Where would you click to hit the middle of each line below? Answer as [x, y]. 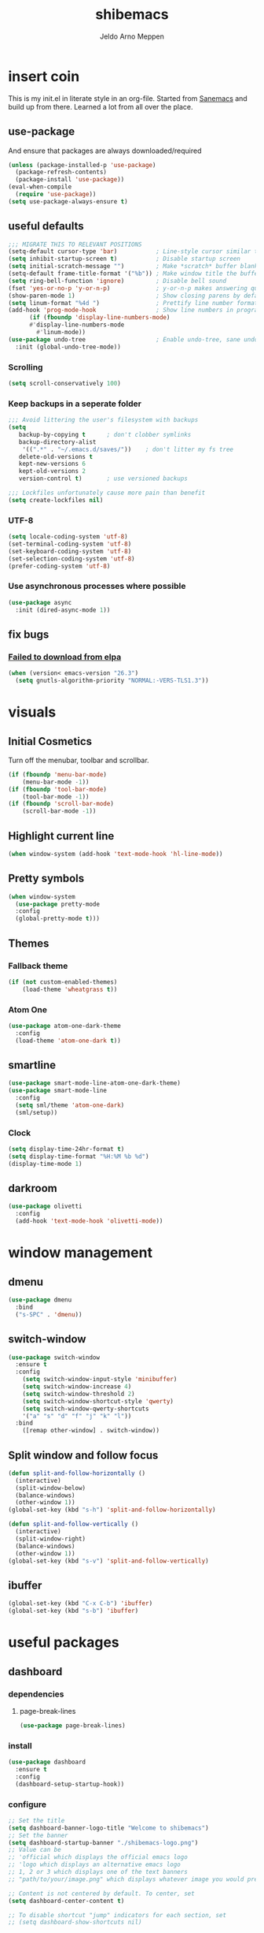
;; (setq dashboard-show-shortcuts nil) [75, 1922]
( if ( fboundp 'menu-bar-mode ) [58, 774]
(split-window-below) [51, 1488]
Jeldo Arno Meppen [132, 36]
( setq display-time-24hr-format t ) [66, 1149]
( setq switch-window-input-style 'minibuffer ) [100, 1380]
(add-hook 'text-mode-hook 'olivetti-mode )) [89, 1221]
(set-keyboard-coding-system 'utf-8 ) [70, 551]
